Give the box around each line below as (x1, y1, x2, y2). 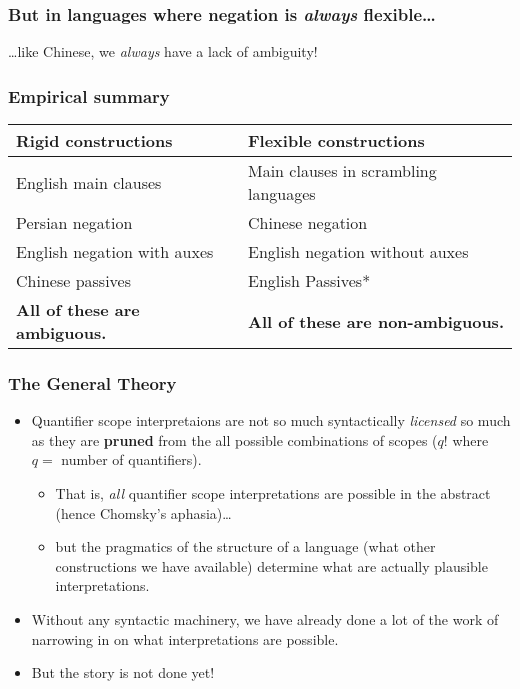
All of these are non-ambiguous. (248, 309, 504, 333)
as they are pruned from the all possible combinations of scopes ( (31, 429, 438, 450)
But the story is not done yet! (31, 662, 215, 683)
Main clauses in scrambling (248, 159, 437, 183)
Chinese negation (248, 211, 368, 235)
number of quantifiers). (61, 449, 202, 470)
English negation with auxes (16, 240, 214, 264)
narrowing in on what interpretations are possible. (31, 628, 339, 649)
